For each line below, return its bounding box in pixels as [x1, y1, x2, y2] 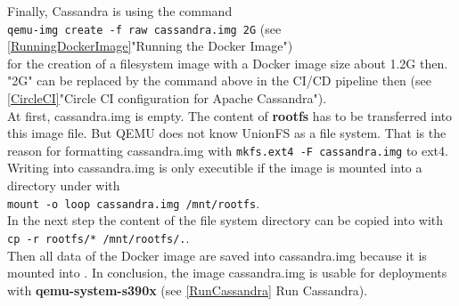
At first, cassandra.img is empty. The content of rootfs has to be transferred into [7, 106, 453, 125]
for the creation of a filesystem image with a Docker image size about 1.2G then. [7, 53, 448, 72]
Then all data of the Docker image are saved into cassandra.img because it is [7, 246, 427, 264]
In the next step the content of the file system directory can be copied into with [7, 211, 444, 229]
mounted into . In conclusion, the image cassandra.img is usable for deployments [7, 263, 447, 282]
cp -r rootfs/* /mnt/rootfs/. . [7, 228, 190, 246]
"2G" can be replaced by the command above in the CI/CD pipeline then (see [7, 71, 431, 90]
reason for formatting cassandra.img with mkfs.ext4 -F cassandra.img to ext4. [7, 141, 448, 159]
